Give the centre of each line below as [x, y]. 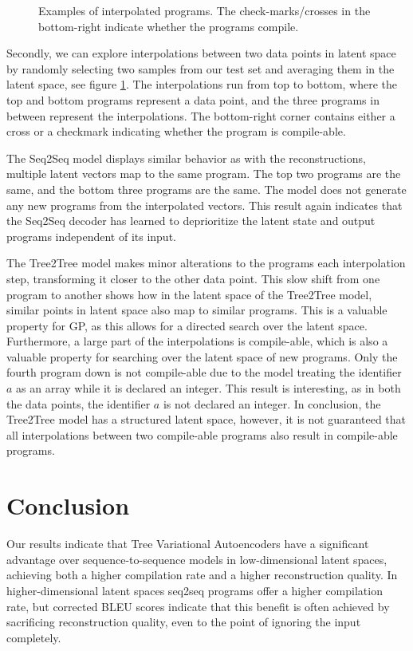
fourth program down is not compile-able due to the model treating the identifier [204, 372]
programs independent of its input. [91, 236]
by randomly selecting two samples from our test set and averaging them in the [201, 68]
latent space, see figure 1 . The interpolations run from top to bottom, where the [202, 84]
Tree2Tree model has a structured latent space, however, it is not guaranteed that [206, 419]
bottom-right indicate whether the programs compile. [169, 26]
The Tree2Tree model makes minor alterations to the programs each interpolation [206, 263]
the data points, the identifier [79, 403]
